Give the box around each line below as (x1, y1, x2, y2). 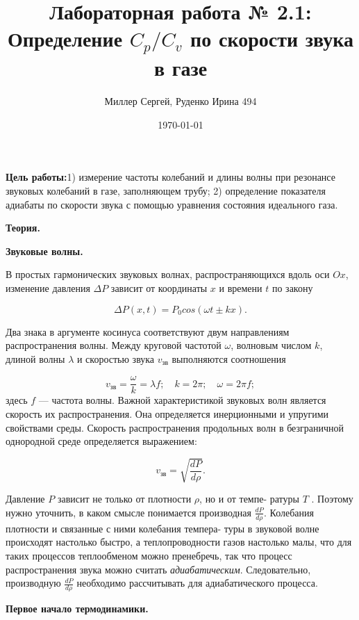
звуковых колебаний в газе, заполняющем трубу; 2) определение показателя (6, 183, 326, 197)
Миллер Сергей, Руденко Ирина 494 (104, 94, 257, 108)
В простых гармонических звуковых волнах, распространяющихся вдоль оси (6, 267, 330, 282)
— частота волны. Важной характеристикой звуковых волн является (38, 393, 326, 407)
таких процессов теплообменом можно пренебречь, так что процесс (6, 548, 292, 562)
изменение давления (6, 280, 90, 295)
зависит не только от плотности (57, 491, 192, 506)
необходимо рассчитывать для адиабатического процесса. (76, 576, 318, 590)
